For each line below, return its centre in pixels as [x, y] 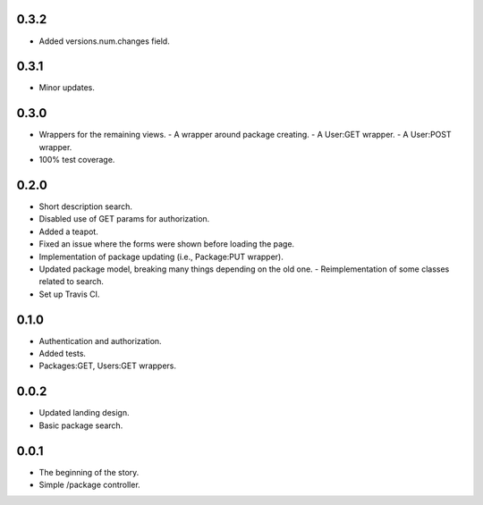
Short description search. [86, 206]
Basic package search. [81, 425]
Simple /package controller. [89, 485]
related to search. [72, 282]
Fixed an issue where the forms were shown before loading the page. [167, 244]
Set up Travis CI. [69, 294]
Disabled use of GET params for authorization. [124, 219]
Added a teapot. [68, 231]
